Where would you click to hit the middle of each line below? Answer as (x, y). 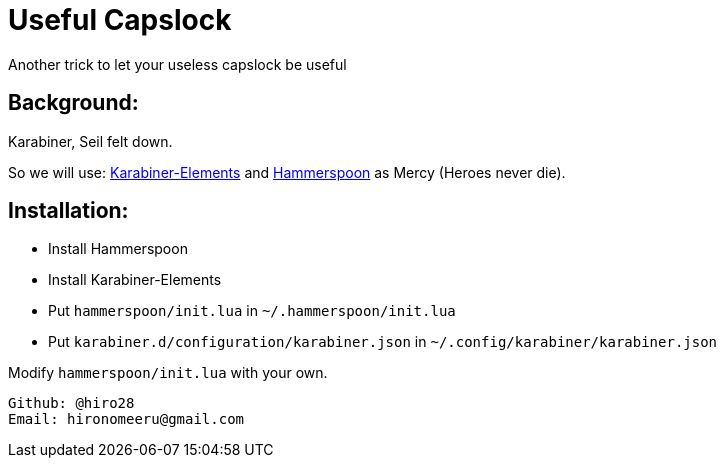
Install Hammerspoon (118, 249)
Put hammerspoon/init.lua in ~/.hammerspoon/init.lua (252, 311)
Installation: (68, 211)
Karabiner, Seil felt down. (90, 141)
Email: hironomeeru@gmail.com (126, 419)
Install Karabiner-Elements (135, 280)
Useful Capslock (120, 20)
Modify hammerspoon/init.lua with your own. (168, 373)
